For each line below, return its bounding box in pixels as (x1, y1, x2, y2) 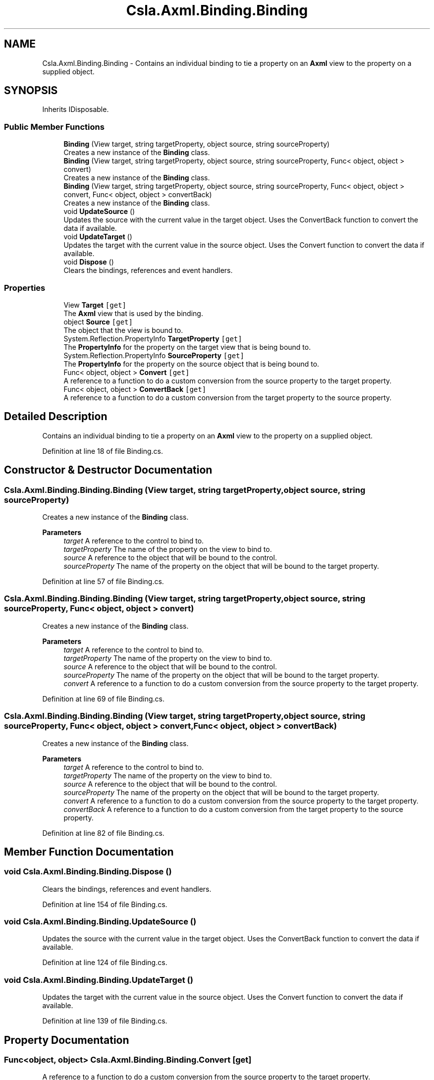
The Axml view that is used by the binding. (63, 309, 203, 318)
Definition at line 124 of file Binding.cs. (42, 958, 167, 967)
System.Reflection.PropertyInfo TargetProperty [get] (63, 334, 242, 343)
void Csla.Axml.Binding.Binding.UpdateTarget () (4, 974, 193, 985)
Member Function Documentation (4, 845, 174, 858)
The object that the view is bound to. (63, 325, 183, 334)
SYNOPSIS (4, 84, 58, 97)
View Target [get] (63, 300, 126, 309)
